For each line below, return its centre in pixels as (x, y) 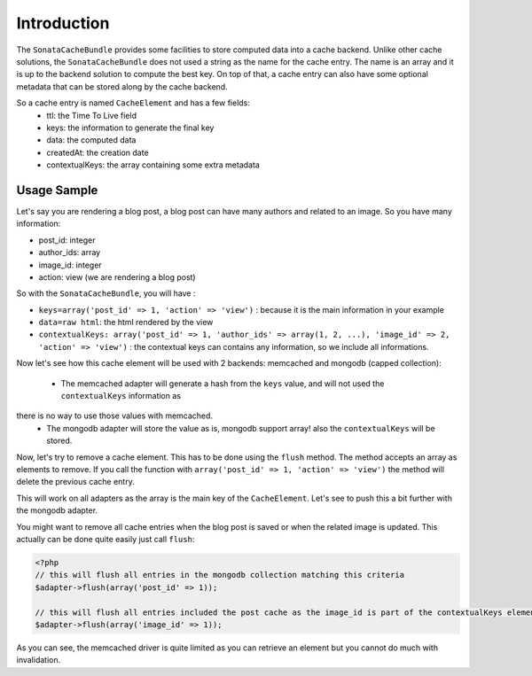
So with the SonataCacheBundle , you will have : (106, 293)
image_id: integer (70, 265)
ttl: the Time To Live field (92, 115)
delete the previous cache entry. (75, 482)
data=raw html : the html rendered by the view (126, 322)
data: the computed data (91, 140)
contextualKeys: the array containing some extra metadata (153, 165)
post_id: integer (67, 240)
